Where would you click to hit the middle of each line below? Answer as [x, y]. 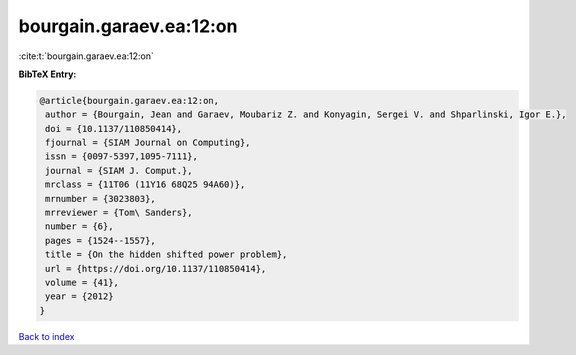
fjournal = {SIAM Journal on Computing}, [148, 143]
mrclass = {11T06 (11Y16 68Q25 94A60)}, [145, 184]
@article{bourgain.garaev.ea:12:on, [129, 100]
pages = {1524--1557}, [101, 240]
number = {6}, [79, 226]
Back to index [46, 336]
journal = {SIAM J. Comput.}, [119, 170]
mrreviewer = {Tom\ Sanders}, [119, 213]
